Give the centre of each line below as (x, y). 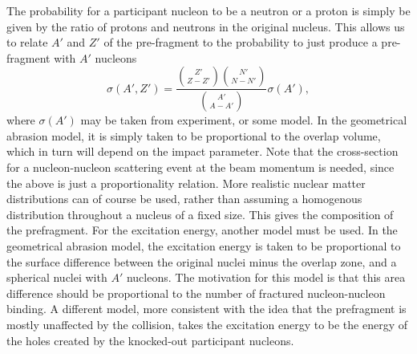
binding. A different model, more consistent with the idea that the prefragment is (206, 309)
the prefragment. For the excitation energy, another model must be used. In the (202, 230)
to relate (27, 42)
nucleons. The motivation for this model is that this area (266, 277)
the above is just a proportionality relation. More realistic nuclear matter (186, 183)
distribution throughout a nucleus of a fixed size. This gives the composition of (200, 214)
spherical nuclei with (57, 277)
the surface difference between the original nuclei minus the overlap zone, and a (202, 261)
